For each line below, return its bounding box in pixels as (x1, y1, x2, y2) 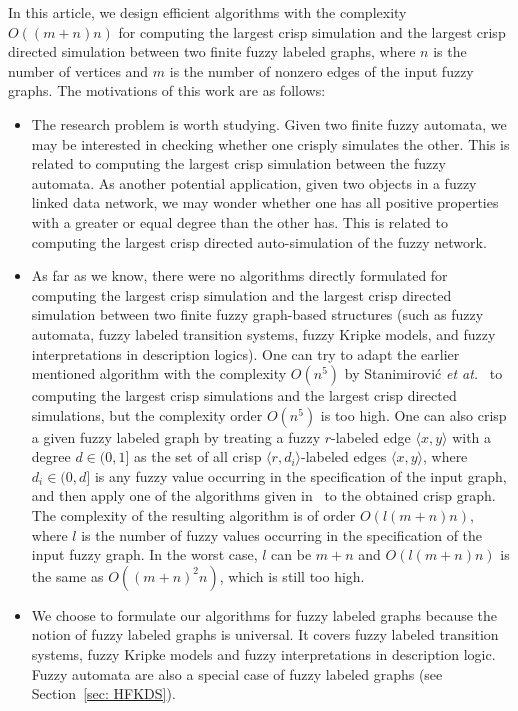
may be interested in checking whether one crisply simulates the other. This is (31, 133, 510, 154)
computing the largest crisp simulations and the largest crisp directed (31, 385, 457, 406)
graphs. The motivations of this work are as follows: (8, 80, 326, 101)
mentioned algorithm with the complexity (31, 363, 287, 384)
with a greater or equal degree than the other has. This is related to (31, 211, 448, 232)
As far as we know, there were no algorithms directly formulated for (31, 265, 448, 286)
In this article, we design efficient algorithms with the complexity (8, 2, 407, 22)
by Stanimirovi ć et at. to (344, 363, 503, 384)
